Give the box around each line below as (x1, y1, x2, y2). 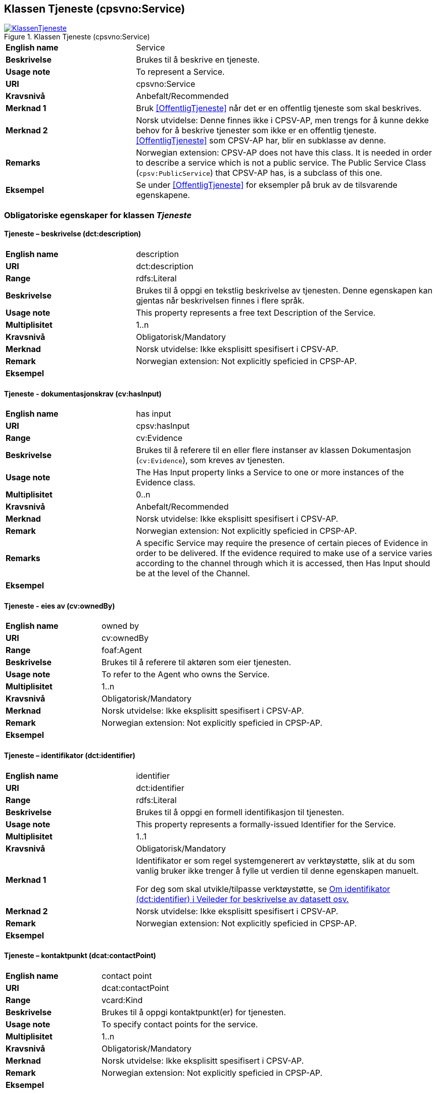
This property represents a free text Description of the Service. (136, 308, 376, 318)
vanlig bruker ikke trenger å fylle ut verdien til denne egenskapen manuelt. (136, 865, 419, 876)
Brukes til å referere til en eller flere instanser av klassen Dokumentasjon (136, 445, 411, 456)
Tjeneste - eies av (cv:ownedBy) (4, 601, 115, 610)
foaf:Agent (102, 645, 142, 656)
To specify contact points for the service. (102, 1019, 258, 1029)
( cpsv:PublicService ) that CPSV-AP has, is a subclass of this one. (136, 168, 382, 178)
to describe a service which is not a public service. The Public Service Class (136, 158, 426, 168)
